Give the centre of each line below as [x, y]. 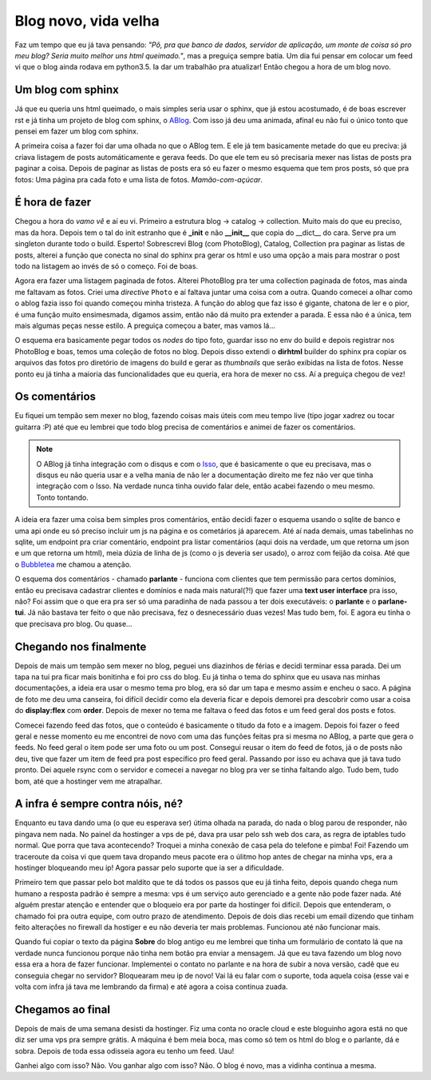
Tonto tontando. [63, 497]
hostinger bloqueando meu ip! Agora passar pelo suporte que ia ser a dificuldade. [149, 868]
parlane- [393, 601]
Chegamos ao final [63, 1009]
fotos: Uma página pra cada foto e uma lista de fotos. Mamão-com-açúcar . [139, 179]
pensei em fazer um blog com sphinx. [77, 131]
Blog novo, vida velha [87, 21]
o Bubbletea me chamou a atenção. [73, 564]
